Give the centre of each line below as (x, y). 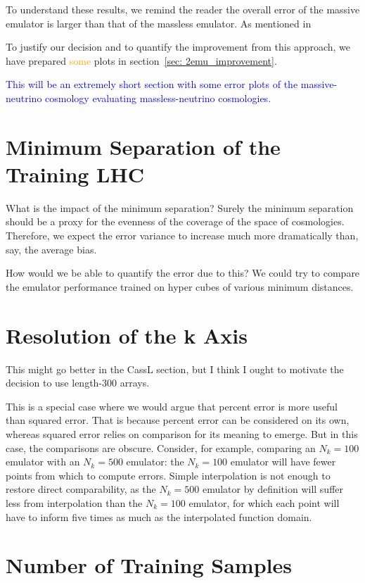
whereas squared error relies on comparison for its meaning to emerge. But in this (182, 433)
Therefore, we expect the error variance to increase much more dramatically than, (182, 236)
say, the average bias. (51, 249)
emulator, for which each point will (264, 502)
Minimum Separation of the (143, 146)
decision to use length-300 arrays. (78, 383)
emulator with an (43, 462)
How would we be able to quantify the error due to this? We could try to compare (183, 273)
